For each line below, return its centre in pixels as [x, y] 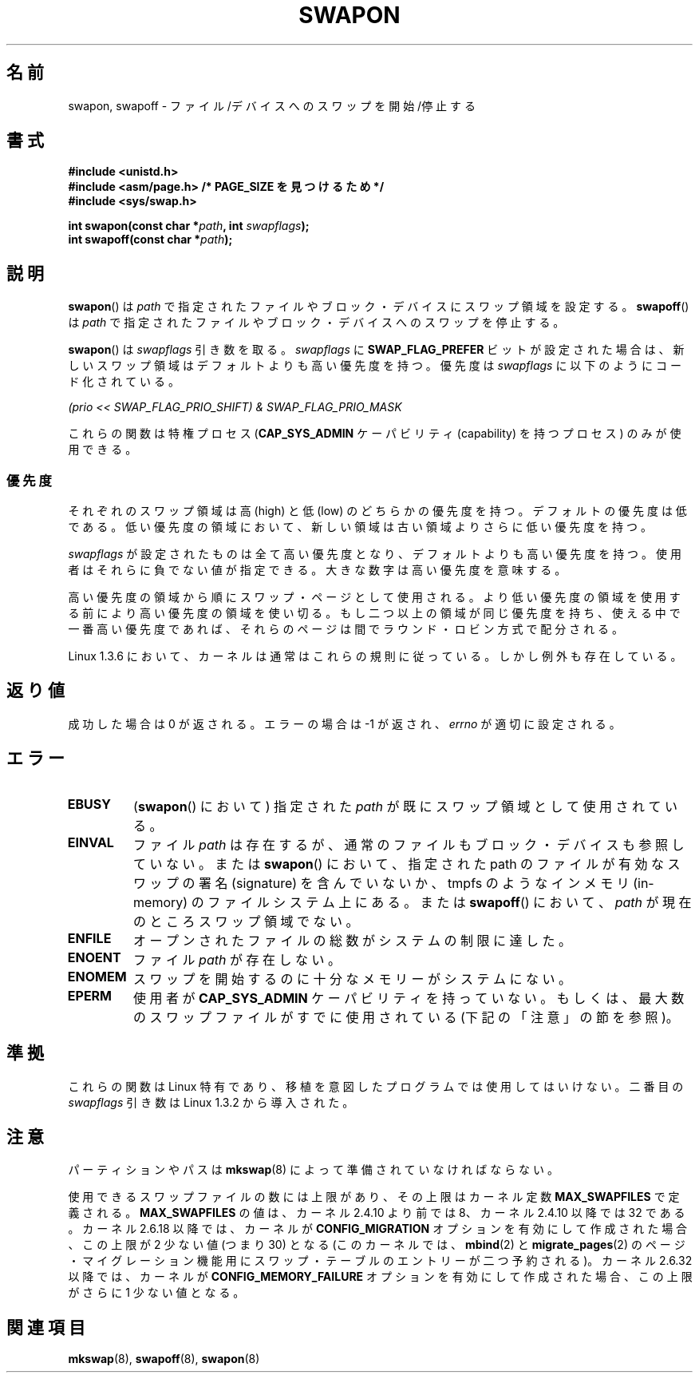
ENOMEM [97, 976]
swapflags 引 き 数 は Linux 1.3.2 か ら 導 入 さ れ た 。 [211, 1102]
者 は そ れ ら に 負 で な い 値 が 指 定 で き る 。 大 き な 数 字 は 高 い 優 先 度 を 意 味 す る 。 [317, 570]
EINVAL [91, 842]
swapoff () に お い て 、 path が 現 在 [581, 902]
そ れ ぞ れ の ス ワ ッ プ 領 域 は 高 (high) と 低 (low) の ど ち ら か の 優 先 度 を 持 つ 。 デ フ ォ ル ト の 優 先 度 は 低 [377, 511]
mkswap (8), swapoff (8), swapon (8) [164, 1359]
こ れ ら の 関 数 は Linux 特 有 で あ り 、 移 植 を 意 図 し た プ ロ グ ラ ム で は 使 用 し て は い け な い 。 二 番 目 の [376, 1086]
